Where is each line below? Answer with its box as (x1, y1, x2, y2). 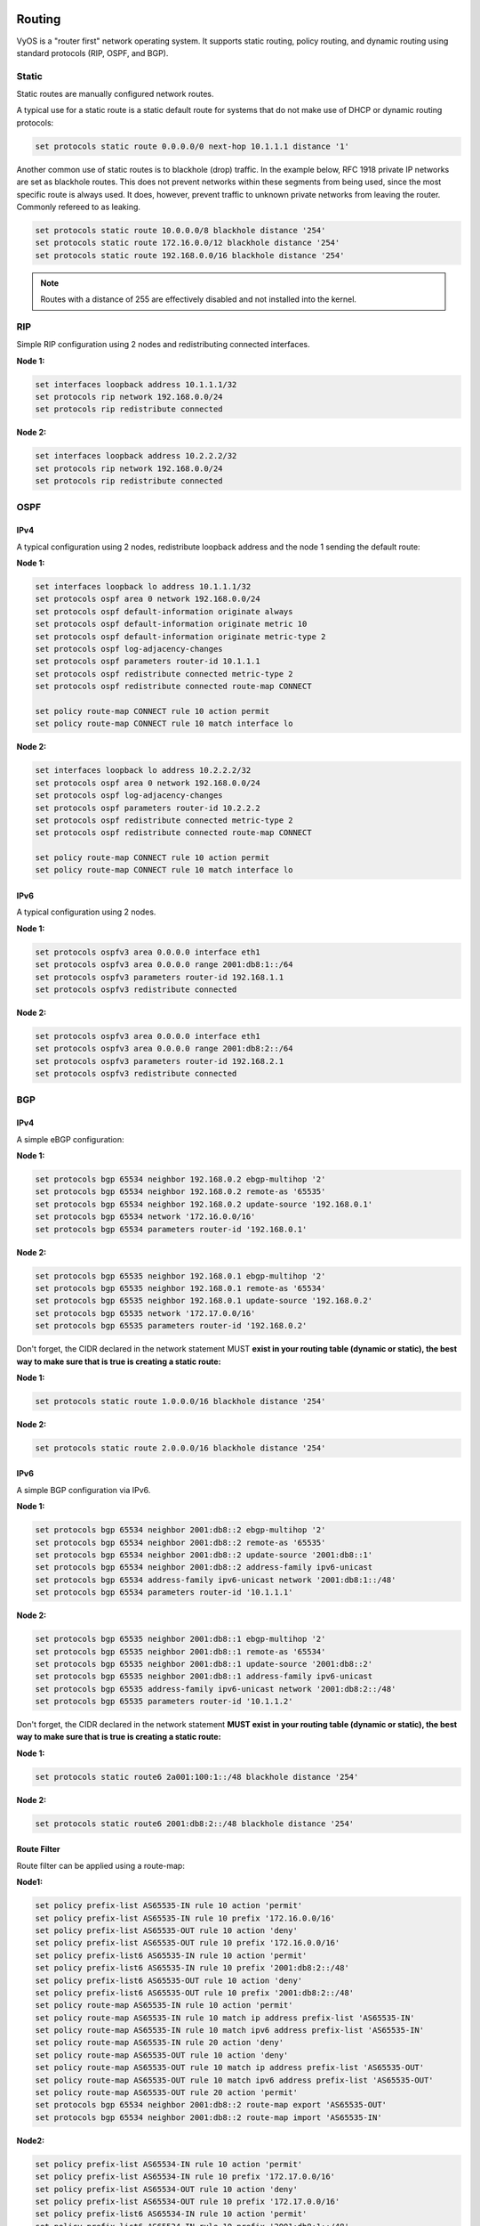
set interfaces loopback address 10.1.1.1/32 (35, 379, 237, 389)
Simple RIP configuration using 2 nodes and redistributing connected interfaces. (16, 339, 310, 350)
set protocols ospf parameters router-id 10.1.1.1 (35, 656, 261, 667)
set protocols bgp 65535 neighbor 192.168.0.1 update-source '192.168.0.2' (35, 1296, 373, 1306)
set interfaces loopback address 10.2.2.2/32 (35, 451, 237, 461)
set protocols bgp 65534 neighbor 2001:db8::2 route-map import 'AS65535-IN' (35, 2112, 382, 2123)
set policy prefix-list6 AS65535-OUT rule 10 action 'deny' (35, 1975, 303, 1986)
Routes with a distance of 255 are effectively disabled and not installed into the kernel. (40, 294, 357, 305)
